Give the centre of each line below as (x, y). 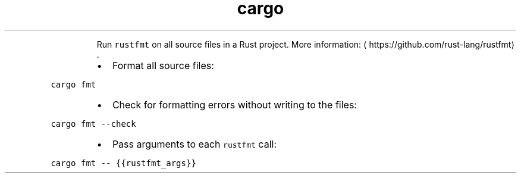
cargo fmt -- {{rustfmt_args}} (123, 163)
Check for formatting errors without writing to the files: (234, 104)
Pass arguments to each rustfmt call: (194, 144)
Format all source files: (163, 65)
